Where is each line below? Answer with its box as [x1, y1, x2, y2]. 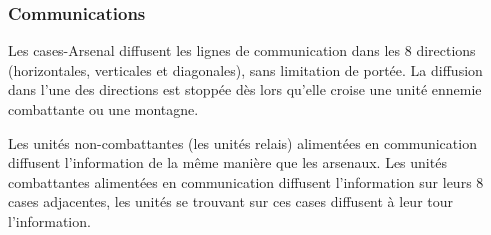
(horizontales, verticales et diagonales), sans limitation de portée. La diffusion [8, 59, 483, 80]
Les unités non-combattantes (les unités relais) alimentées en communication [8, 132, 477, 153]
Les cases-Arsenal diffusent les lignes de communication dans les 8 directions [8, 40, 476, 61]
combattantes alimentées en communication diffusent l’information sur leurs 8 [8, 171, 484, 192]
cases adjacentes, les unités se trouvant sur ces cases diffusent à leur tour [8, 191, 454, 212]
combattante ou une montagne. [8, 99, 199, 119]
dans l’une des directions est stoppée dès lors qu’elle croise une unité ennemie [8, 79, 482, 100]
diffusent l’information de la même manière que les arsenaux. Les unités [8, 152, 447, 173]
